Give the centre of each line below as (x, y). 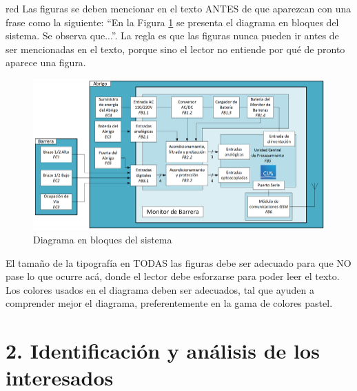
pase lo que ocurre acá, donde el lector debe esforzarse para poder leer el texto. (173, 276)
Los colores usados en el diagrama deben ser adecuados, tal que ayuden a (160, 289)
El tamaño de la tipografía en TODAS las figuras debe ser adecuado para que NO (178, 262)
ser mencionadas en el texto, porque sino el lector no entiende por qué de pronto (175, 49)
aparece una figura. (46, 62)
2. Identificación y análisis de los (163, 351)
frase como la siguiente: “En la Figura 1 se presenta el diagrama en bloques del (172, 22)
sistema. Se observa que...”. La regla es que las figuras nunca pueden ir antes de (172, 36)
